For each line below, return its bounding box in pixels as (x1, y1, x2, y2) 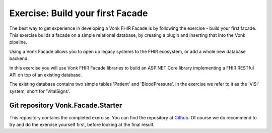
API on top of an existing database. (9, 72, 82, 78)
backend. (9, 55, 29, 61)
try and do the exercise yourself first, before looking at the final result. (9, 121, 155, 127)
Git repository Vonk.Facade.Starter (9, 101, 122, 110)
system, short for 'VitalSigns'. (9, 88, 71, 94)
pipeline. (9, 39, 27, 45)
